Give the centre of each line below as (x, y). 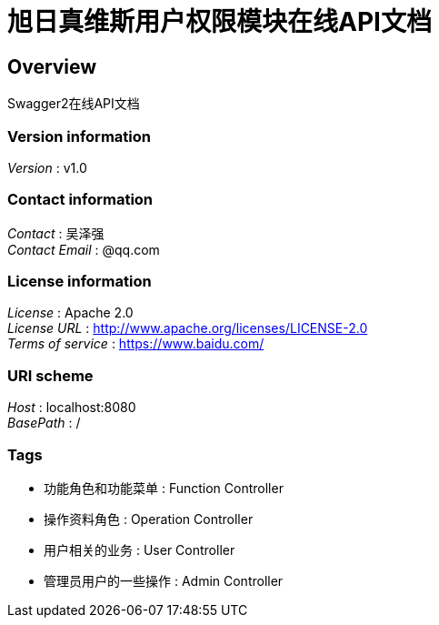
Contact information (80, 200)
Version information (79, 136)
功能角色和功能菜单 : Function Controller (164, 488)
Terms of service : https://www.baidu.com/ (136, 344)
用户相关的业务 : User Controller (140, 549)
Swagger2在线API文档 (74, 104)
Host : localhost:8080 (72, 408)
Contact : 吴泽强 (56, 233)
